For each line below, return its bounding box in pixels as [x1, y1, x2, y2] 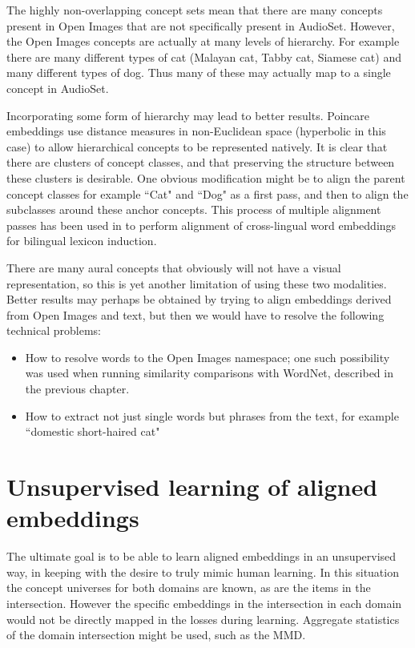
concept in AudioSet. [6, 79, 109, 96]
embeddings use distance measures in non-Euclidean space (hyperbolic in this [6, 123, 386, 139]
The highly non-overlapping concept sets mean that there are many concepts [6, 2, 383, 18]
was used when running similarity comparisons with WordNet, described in [25, 364, 393, 381]
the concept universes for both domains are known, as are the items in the [6, 579, 371, 596]
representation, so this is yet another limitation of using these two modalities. [6, 275, 387, 292]
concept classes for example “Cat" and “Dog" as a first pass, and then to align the [6, 185, 409, 202]
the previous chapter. [25, 380, 130, 397]
